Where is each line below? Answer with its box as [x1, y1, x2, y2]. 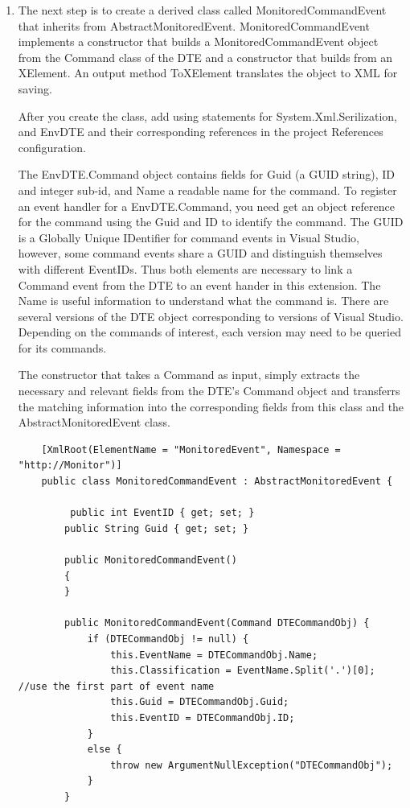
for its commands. [18, 339, 107, 356]
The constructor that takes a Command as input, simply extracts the [18, 366, 360, 383]
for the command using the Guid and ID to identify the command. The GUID [18, 213, 404, 230]
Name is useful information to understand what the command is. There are [18, 292, 389, 309]
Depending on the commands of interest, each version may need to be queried [18, 324, 401, 340]
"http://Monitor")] [18, 460, 122, 472]
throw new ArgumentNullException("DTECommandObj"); [110, 759, 393, 771]
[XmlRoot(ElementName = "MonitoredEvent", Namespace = [41, 443, 341, 456]
